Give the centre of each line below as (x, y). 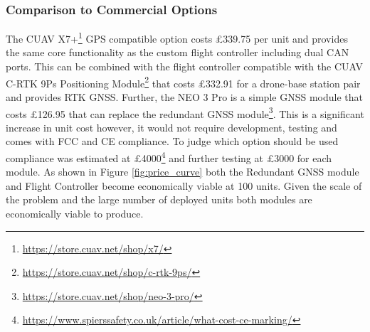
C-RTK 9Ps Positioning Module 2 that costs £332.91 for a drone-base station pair (183, 82)
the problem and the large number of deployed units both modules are (159, 199)
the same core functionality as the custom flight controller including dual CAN (178, 52)
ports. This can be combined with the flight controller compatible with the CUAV (184, 66)
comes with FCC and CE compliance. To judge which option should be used (172, 141)
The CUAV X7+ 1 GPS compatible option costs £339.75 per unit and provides (177, 37)
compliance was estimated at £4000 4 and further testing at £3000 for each (169, 156)
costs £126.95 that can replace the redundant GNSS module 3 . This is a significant (185, 112)
